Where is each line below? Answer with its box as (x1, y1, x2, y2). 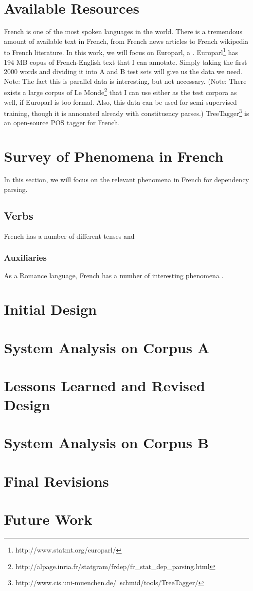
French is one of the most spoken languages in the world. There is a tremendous (4, 26, 242, 37)
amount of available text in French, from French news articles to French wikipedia (4, 36, 249, 46)
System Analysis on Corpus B (4, 433, 209, 453)
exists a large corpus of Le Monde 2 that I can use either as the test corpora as (4, 86, 237, 97)
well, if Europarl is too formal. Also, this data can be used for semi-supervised (4, 96, 237, 107)
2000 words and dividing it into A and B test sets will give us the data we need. (4, 66, 242, 76)
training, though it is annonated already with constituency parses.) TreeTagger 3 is (4, 107, 249, 118)
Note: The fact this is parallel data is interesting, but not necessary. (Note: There (4, 76, 247, 86)
